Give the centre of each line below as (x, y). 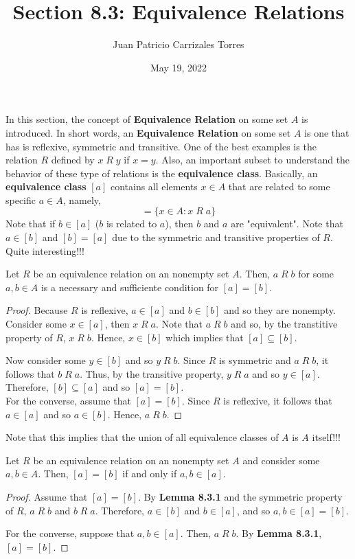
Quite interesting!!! (45, 250)
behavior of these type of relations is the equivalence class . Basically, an (162, 173)
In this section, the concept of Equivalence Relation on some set (147, 119)
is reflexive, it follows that (278, 400)
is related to (131, 224)
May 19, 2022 (179, 67)
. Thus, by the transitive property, (152, 373)
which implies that (205, 337)
